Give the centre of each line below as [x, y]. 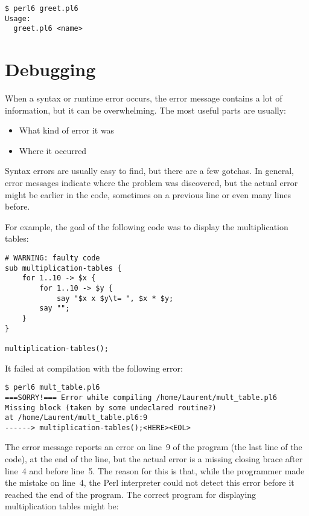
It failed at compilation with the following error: [94, 368]
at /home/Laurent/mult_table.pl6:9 [76, 418]
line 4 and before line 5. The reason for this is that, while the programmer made [155, 470]
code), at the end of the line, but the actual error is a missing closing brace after [154, 459]
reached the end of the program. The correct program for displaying [131, 494]
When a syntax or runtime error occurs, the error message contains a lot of [144, 98]
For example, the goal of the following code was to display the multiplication [147, 226]
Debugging [50, 69]
